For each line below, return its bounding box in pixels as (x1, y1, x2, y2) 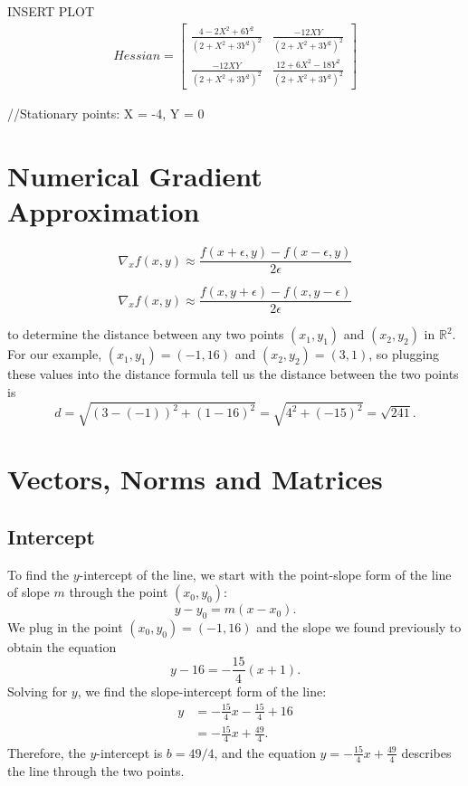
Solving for (7, 681, 68, 700)
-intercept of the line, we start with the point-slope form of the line (79, 564, 452, 583)
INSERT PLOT (7, 2, 95, 20)
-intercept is (96, 743, 163, 762)
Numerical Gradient (7, 156, 263, 194)
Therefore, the (7, 743, 86, 762)
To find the (7, 564, 70, 583)
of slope (7, 582, 50, 601)
